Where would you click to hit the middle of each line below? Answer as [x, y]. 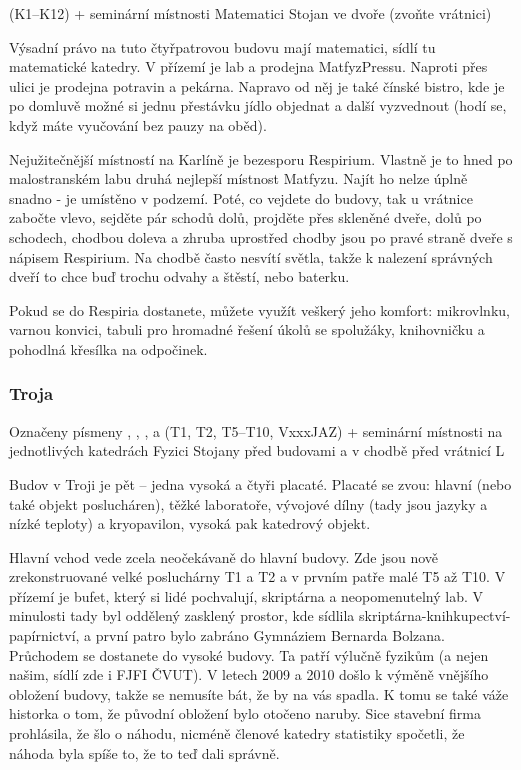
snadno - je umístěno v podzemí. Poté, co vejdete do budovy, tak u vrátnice [241, 197]
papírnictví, [44, 635]
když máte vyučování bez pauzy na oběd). [138, 124]
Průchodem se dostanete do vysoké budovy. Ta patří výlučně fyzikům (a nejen [249, 654]
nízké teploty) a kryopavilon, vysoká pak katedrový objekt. [190, 523]
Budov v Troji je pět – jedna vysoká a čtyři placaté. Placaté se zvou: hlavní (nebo [260, 483]
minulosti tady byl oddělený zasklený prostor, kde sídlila [182, 615]
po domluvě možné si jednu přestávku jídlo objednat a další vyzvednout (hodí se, [258, 105]
